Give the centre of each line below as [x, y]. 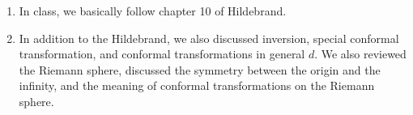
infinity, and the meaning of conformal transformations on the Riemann [197, 85]
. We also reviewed [360, 54]
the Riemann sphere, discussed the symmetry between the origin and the [200, 69]
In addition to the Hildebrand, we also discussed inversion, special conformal [209, 38]
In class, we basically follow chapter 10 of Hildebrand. [153, 11]
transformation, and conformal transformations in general [162, 54]
